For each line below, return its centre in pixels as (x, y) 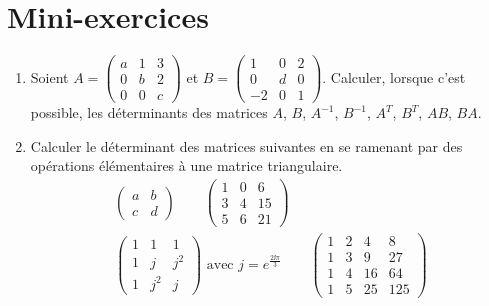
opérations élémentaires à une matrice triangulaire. (186, 165)
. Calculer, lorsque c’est (394, 76)
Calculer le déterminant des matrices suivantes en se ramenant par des (246, 145)
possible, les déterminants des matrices (149, 112)
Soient (49, 76)
